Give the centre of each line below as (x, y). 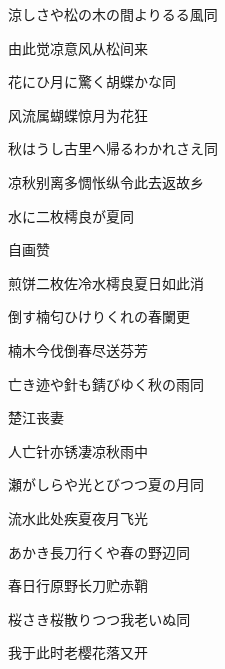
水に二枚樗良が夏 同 (71, 215)
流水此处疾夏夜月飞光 (78, 517)
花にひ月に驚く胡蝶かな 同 (92, 81)
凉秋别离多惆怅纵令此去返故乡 (106, 181)
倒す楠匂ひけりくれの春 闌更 (99, 316)
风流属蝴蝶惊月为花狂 (78, 114)
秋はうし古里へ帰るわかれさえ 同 (113, 148)
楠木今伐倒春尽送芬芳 (78, 349)
